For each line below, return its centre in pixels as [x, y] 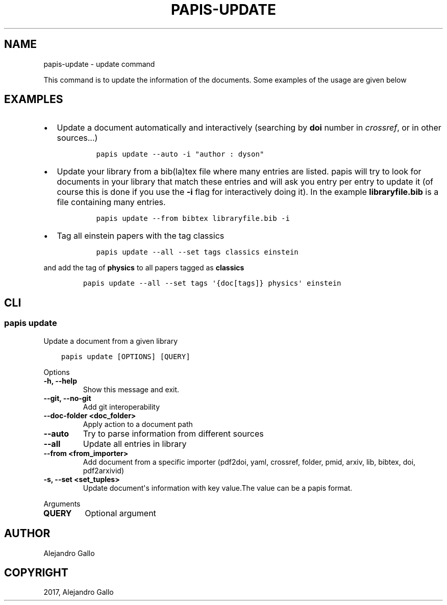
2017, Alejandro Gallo [79, 592]
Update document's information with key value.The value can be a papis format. [218, 488]
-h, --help [60, 381]
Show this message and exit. [131, 389]
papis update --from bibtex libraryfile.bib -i [193, 219]
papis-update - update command [99, 64]
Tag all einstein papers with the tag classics [141, 236]
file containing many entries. [111, 202]
